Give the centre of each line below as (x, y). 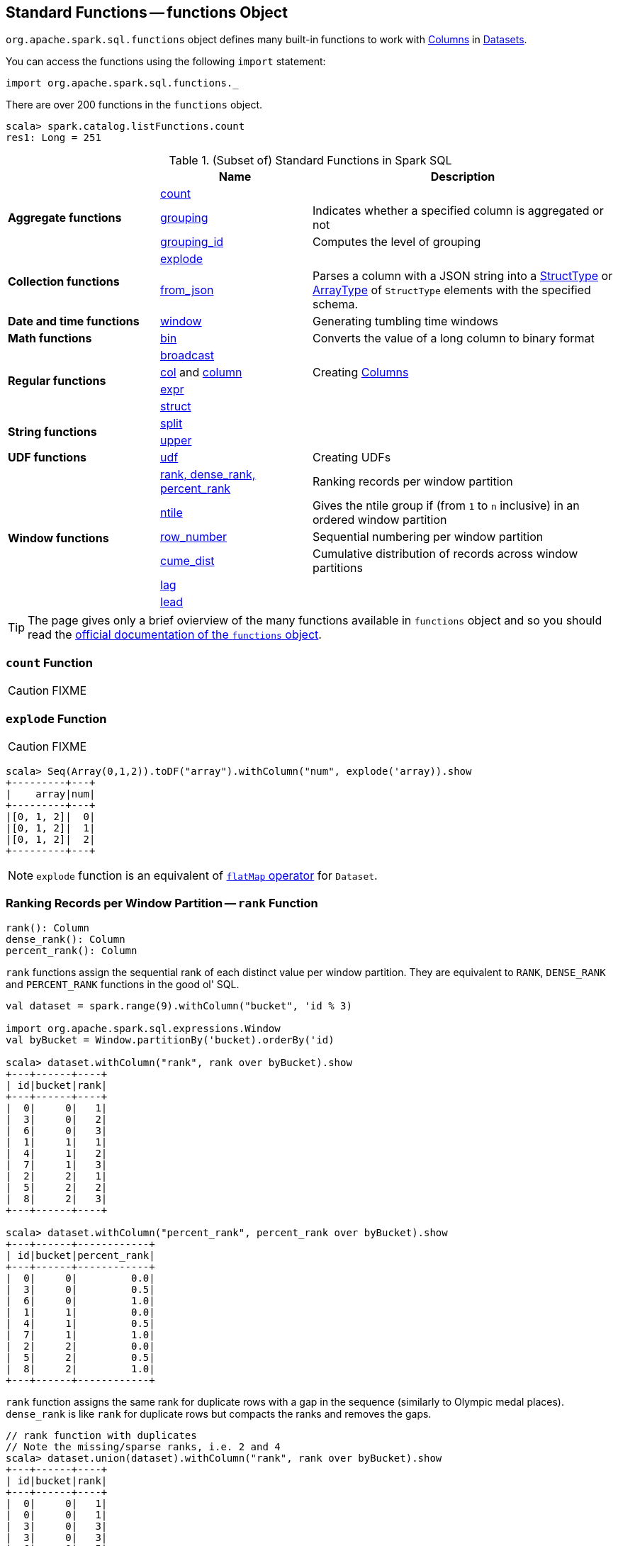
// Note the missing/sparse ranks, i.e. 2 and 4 (143, 1446)
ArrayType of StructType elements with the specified (452, 290)
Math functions (50, 338)
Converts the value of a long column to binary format (454, 338)
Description (463, 177)
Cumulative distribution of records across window (445, 554)
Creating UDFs (352, 458)
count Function (49, 662)
